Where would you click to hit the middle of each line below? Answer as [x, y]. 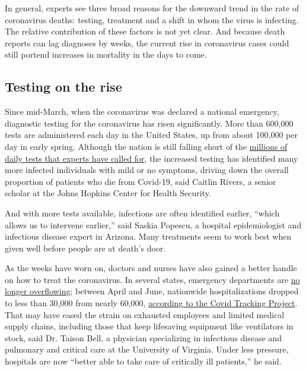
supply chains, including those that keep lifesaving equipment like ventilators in [149, 326]
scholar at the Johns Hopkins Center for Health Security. [108, 193]
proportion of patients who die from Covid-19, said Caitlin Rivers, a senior [141, 181]
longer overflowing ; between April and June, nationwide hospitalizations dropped [152, 291]
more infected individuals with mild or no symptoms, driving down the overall [147, 170]
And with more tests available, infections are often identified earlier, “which [142, 213]
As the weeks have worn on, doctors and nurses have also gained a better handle [151, 268]
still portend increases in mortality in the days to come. [106, 54]
